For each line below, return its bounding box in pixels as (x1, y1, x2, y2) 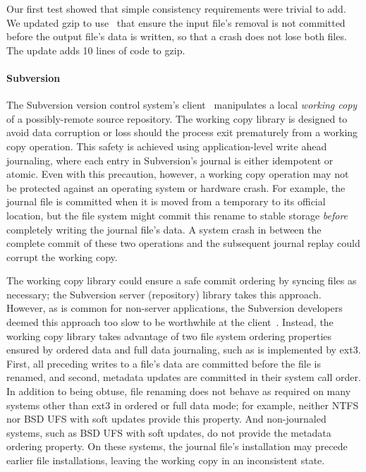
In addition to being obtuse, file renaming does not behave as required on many (6, 384, 351, 399)
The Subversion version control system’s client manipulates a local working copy (6, 97, 358, 112)
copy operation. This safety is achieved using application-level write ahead (6, 138, 327, 153)
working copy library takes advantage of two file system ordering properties (6, 328, 332, 343)
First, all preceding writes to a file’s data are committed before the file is (6, 356, 321, 370)
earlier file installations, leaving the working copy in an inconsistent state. (6, 453, 325, 468)
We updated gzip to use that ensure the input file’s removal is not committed (6, 15, 346, 30)
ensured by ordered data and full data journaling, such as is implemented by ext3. (6, 342, 361, 357)
